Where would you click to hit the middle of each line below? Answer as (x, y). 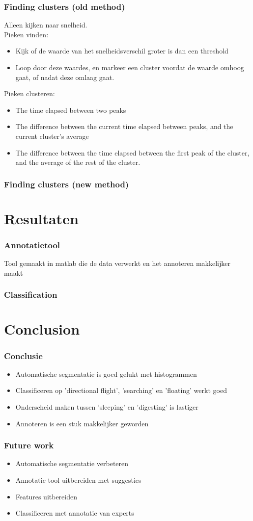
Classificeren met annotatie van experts (75, 513)
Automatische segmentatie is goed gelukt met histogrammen (106, 374)
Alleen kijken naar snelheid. (46, 25)
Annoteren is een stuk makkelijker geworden (82, 423)
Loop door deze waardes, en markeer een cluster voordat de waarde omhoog (130, 67)
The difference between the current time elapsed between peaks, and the (124, 126)
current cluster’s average (52, 136)
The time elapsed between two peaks (71, 110)
